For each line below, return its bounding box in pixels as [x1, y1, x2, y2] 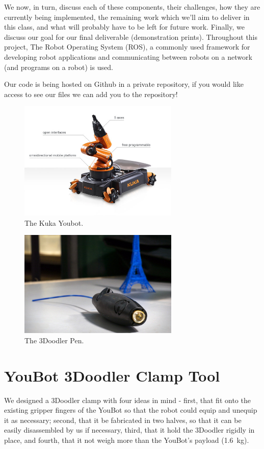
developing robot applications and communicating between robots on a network [4, 51, 252, 62]
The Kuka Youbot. [24, 217, 84, 228]
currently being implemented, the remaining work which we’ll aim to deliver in [4, 11, 250, 22]
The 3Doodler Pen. [24, 335, 84, 345]
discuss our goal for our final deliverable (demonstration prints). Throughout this [4, 31, 258, 42]
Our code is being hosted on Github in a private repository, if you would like [4, 79, 244, 89]
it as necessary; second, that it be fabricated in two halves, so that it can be [4, 414, 242, 425]
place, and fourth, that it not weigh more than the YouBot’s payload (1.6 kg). [4, 434, 249, 445]
